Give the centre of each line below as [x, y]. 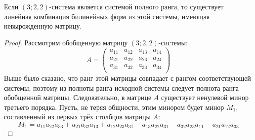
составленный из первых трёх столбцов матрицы [77, 117]
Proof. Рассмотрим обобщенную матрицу [66, 42]
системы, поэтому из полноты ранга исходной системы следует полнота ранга [121, 87]
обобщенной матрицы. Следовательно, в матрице [78, 97]
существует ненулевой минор [205, 97]
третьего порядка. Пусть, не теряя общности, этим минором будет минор [114, 107]
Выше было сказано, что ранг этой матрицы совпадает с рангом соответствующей [127, 78]
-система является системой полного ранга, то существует [136, 6]
